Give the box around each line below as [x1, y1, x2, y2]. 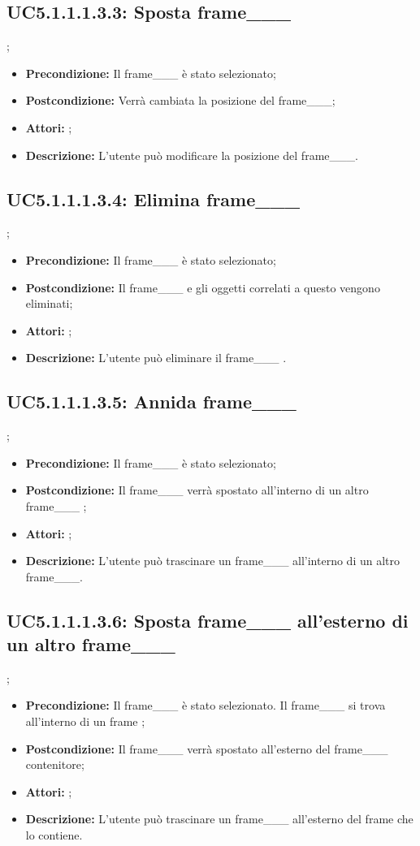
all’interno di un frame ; [25, 713, 145, 730]
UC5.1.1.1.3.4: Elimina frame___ [6, 186, 301, 211]
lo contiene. [25, 827, 83, 844]
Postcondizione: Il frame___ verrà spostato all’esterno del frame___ [25, 740, 388, 757]
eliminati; [25, 295, 73, 312]
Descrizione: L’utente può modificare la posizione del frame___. [25, 146, 358, 163]
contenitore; [25, 756, 84, 773]
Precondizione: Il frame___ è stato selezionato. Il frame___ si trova [25, 697, 386, 714]
